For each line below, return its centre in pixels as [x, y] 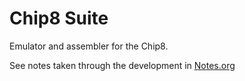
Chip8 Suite [59, 18]
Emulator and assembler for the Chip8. [89, 46]
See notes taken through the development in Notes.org [122, 65]
